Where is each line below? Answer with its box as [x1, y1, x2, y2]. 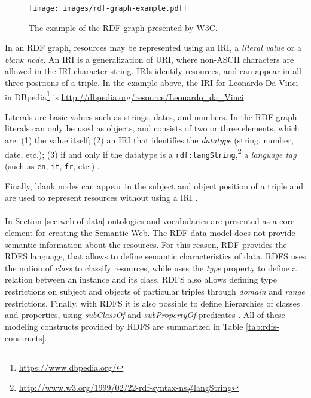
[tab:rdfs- [246, 320, 279, 332]
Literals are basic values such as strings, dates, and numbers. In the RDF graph [5, 110, 297, 123]
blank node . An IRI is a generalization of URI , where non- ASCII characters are [5, 53, 294, 65]
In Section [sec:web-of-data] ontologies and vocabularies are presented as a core [5, 215, 295, 227]
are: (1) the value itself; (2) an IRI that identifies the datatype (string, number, [5, 134, 294, 146]
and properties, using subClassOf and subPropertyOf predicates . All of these [5, 308, 285, 321]
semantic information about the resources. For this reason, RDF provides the [5, 238, 287, 250]
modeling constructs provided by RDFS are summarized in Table [5, 320, 243, 332]
